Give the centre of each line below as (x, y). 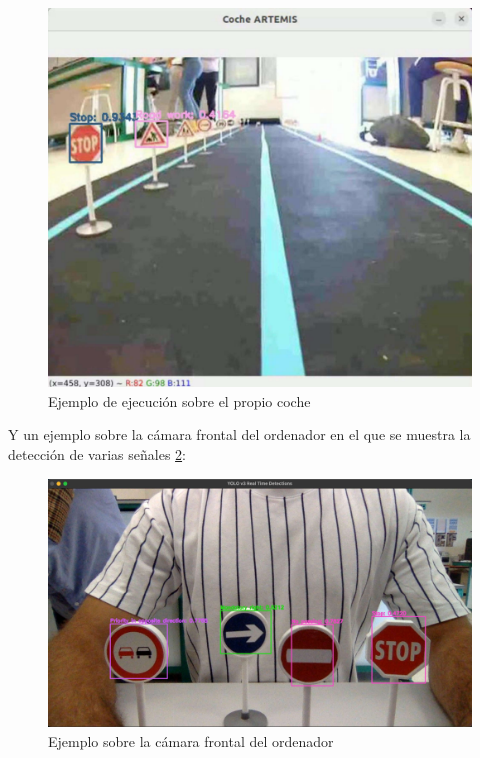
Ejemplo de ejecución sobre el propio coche (179, 400)
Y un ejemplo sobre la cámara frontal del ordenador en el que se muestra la (239, 434)
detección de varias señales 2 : (97, 454)
